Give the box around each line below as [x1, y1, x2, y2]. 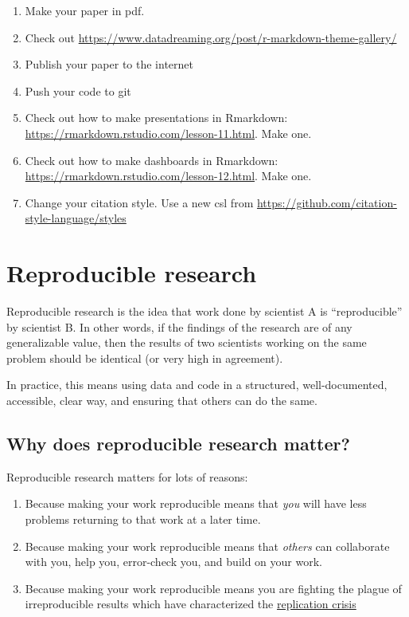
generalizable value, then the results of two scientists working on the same [6, 334, 367, 351]
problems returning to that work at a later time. [25, 511, 261, 528]
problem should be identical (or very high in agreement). [6, 349, 283, 366]
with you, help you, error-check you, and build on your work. [25, 553, 322, 570]
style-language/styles [25, 210, 127, 226]
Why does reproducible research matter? [6, 431, 350, 456]
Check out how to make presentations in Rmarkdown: [25, 109, 288, 126]
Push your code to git [25, 82, 131, 99]
